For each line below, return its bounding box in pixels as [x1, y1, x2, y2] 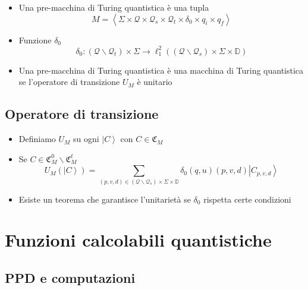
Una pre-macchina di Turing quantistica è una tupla [18, 1, 209, 13]
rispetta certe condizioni [203, 193, 291, 205]
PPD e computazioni [5, 268, 136, 286]
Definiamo [18, 133, 56, 145]
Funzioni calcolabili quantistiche [5, 228, 272, 252]
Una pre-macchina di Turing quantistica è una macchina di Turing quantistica [18, 64, 304, 76]
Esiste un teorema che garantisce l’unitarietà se [18, 193, 191, 205]
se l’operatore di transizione [18, 75, 120, 88]
